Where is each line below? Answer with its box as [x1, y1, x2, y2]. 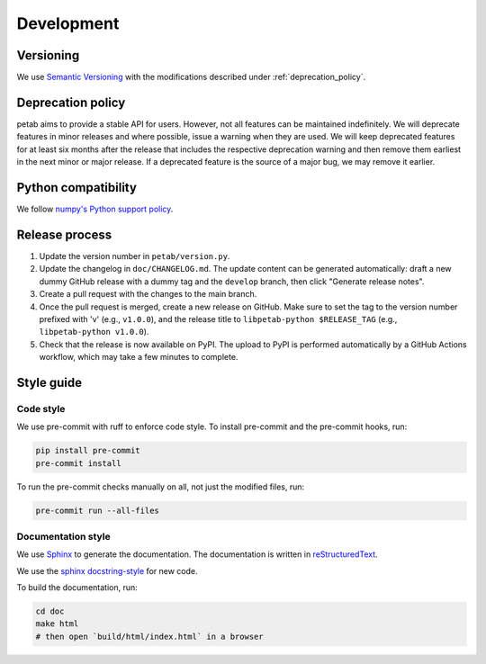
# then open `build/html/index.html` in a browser [35, 631, 265, 642]
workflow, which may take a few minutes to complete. [39, 352, 238, 363]
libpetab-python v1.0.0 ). [39, 327, 149, 337]
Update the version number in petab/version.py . [39, 250, 230, 261]
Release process [16, 227, 112, 242]
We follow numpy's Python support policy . [16, 203, 174, 215]
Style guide [16, 374, 83, 390]
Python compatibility [16, 180, 137, 195]
